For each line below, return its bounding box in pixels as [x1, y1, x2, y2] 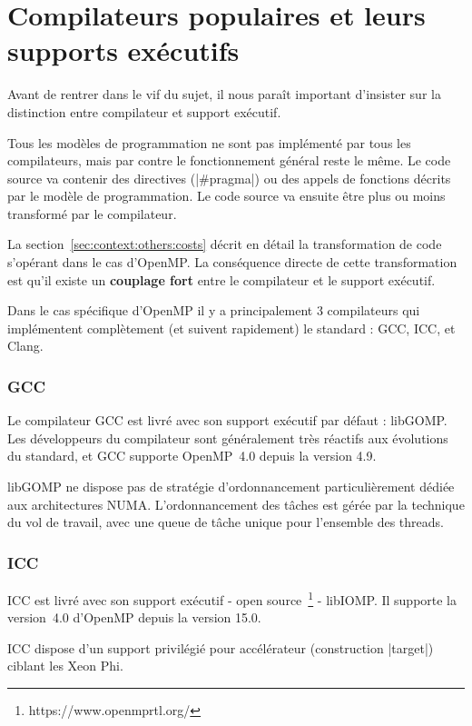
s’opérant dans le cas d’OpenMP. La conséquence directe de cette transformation [7, 253, 457, 272]
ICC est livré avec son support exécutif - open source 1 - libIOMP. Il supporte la [7, 588, 457, 609]
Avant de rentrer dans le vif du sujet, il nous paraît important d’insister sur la [7, 85, 441, 104]
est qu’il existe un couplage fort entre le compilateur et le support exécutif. [7, 270, 436, 289]
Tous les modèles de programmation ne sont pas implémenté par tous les [7, 133, 411, 152]
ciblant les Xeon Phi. [7, 656, 123, 675]
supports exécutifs [7, 32, 240, 69]
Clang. [7, 336, 44, 355]
